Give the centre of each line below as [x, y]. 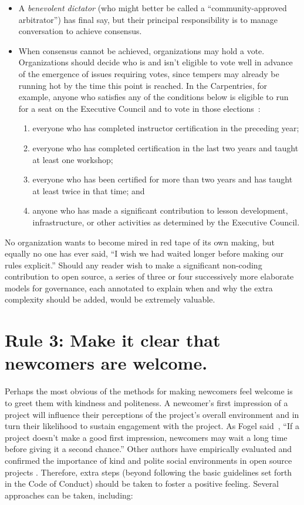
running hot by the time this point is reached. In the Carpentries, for [143, 85]
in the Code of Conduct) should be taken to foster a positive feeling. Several [142, 484]
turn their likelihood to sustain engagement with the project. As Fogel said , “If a [152, 426]
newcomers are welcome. [106, 363]
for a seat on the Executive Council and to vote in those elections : [139, 108]
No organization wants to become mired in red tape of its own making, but [140, 242]
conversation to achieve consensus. [80, 31]
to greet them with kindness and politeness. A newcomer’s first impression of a [146, 402]
